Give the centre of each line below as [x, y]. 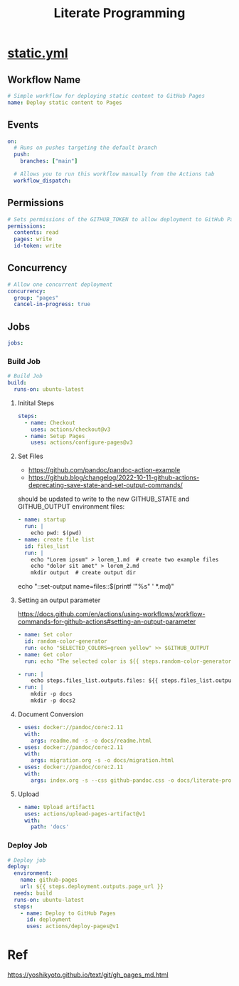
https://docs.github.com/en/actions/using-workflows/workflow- [111, 614]
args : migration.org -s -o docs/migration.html [102, 761]
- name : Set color [45, 635]
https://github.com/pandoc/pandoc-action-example [104, 470]
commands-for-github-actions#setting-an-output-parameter [107, 621]
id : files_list [47, 546]
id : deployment [49, 920]
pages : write [33, 239]
